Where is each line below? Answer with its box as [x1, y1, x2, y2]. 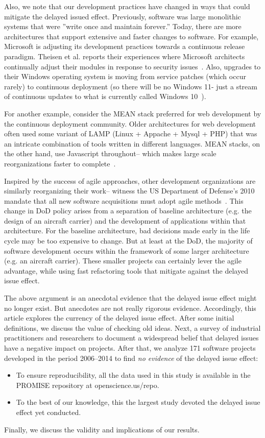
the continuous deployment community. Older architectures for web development [4, 118, 256, 129]
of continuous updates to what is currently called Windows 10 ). [4, 91, 206, 102]
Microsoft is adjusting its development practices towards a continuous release [4, 41, 245, 52]
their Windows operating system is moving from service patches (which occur [4, 71, 246, 82]
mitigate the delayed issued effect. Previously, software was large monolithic [4, 11, 241, 21]
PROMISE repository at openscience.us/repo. [16, 379, 159, 390]
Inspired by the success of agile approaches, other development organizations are [4, 175, 256, 186]
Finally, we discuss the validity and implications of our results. [4, 424, 200, 434]
